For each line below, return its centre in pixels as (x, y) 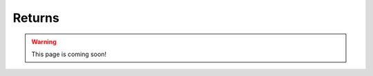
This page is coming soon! (69, 54)
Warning (44, 42)
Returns (36, 18)
